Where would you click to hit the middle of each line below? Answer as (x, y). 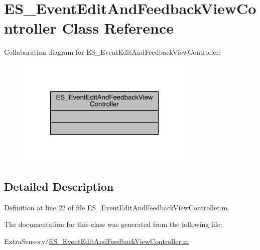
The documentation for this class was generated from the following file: (113, 224)
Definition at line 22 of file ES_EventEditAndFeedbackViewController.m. (117, 207)
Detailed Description (59, 186)
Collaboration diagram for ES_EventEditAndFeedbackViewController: (112, 52)
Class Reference (118, 28)
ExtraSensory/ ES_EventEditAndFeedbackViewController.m (97, 241)
